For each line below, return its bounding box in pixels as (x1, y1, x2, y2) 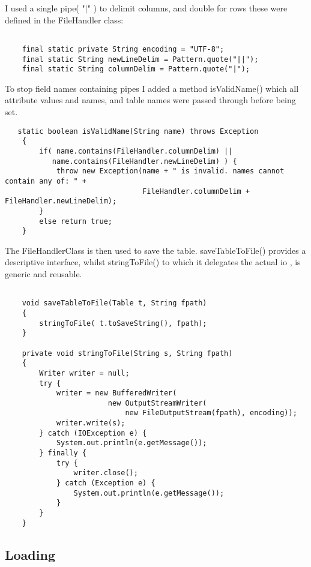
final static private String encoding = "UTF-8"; (22, 44, 225, 53)
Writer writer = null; (39, 368, 130, 377)
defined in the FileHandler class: (5, 13, 124, 26)
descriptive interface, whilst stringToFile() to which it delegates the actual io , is (5, 256, 301, 268)
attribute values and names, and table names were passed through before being (5, 94, 296, 106)
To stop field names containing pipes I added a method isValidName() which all (5, 82, 299, 94)
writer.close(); (73, 469, 138, 478)
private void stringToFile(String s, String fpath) (22, 349, 233, 358)
